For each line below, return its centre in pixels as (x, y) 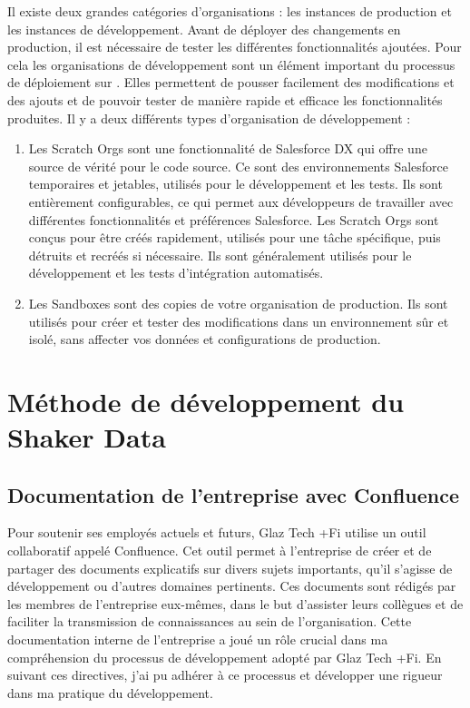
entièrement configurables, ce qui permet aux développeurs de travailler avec (241, 201)
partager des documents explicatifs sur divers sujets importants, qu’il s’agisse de (230, 568)
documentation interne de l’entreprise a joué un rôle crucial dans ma (198, 639)
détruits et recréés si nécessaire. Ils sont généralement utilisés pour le (220, 255)
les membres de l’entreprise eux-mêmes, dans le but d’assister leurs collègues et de (235, 603)
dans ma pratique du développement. (110, 692)
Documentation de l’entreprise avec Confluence (234, 494)
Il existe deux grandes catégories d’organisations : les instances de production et (230, 11)
